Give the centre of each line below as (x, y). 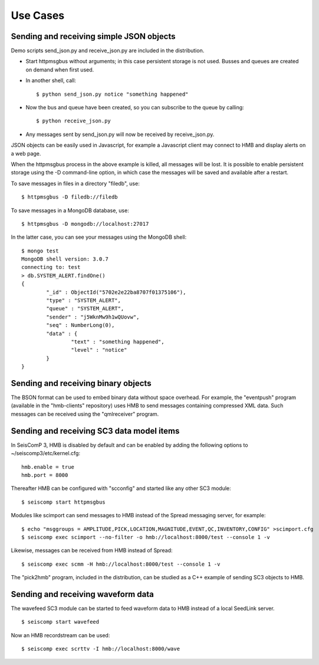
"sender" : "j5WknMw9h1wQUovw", (93, 317)
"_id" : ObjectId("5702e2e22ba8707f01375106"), (116, 292)
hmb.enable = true (48, 467)
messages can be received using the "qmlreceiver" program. (85, 414)
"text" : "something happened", (118, 342)
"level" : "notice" (99, 350)
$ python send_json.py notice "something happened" (112, 94)
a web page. (26, 153)
